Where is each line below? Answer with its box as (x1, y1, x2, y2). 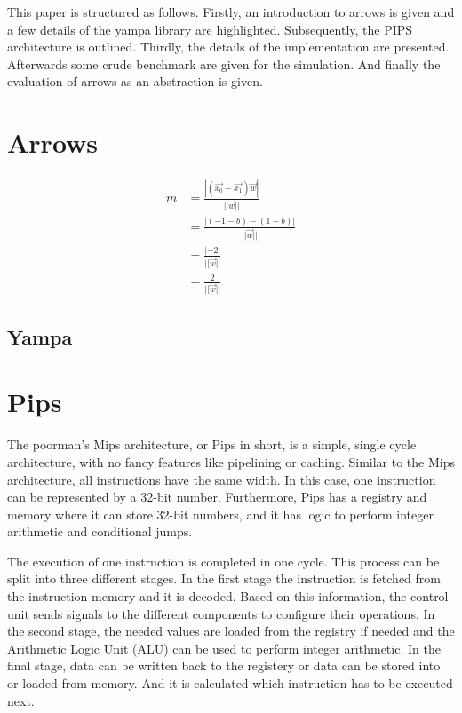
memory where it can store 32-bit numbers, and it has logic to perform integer (7, 504, 434, 523)
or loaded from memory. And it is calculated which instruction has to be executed (7, 674, 453, 693)
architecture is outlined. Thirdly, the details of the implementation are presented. (7, 37, 450, 56)
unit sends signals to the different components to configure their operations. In (7, 604, 435, 622)
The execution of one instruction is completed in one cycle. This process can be (7, 551, 440, 570)
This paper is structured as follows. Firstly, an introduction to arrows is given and (7, 3, 455, 20)
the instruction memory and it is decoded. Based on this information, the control (7, 587, 449, 606)
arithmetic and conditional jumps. (7, 522, 193, 541)
